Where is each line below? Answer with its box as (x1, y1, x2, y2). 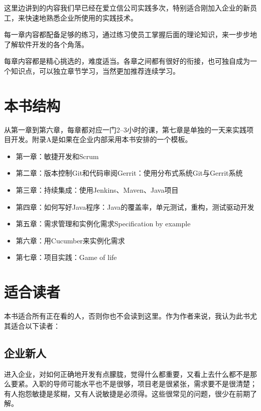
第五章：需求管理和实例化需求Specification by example (16, 218, 191, 229)
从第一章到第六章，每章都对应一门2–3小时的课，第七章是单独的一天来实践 (4, 124, 246, 134)
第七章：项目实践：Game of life (16, 252, 117, 262)
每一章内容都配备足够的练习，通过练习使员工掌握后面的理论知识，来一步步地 (4, 29, 257, 40)
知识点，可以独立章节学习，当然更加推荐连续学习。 (11, 65, 180, 76)
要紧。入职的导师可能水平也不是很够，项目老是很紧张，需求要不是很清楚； (11, 378, 257, 389)
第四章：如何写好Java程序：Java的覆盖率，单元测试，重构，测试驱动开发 (16, 201, 254, 212)
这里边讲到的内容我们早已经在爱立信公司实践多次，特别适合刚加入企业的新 (4, 3, 250, 13)
